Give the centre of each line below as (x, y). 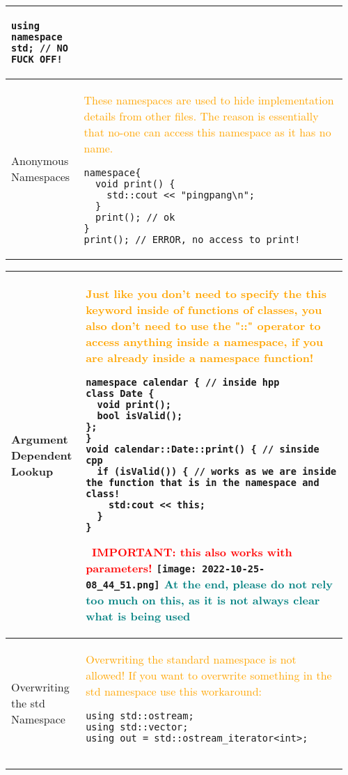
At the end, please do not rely (248, 584)
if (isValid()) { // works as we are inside (217, 471)
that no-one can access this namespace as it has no (207, 132)
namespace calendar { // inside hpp (183, 382)
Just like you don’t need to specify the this (206, 293)
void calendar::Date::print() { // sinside (203, 449)
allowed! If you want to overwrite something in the (209, 675)
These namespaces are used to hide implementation (209, 100)
